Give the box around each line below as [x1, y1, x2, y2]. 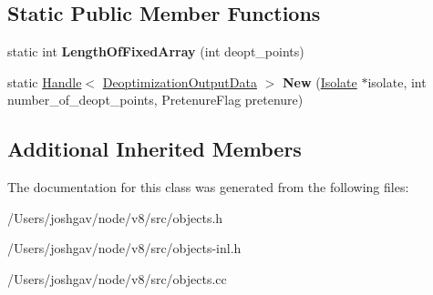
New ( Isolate [282, 72, 357, 91]
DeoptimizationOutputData [102, 72, 257, 91]
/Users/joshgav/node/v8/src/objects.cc [7, 269, 227, 288]
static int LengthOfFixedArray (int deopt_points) [7, 42, 304, 61]
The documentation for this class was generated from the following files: [7, 178, 409, 197]
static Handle [7, 72, 82, 91]
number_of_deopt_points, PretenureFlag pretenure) [7, 90, 304, 109]
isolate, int [367, 72, 427, 91]
